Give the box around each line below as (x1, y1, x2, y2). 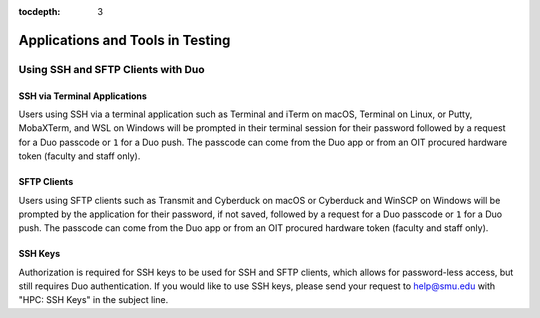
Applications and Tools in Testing (18, 31, 231, 49)
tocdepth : (18, 6, 61, 17)
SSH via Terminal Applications (18, 90, 147, 102)
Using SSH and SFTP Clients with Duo (18, 62, 205, 76)
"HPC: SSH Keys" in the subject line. (18, 294, 169, 306)
